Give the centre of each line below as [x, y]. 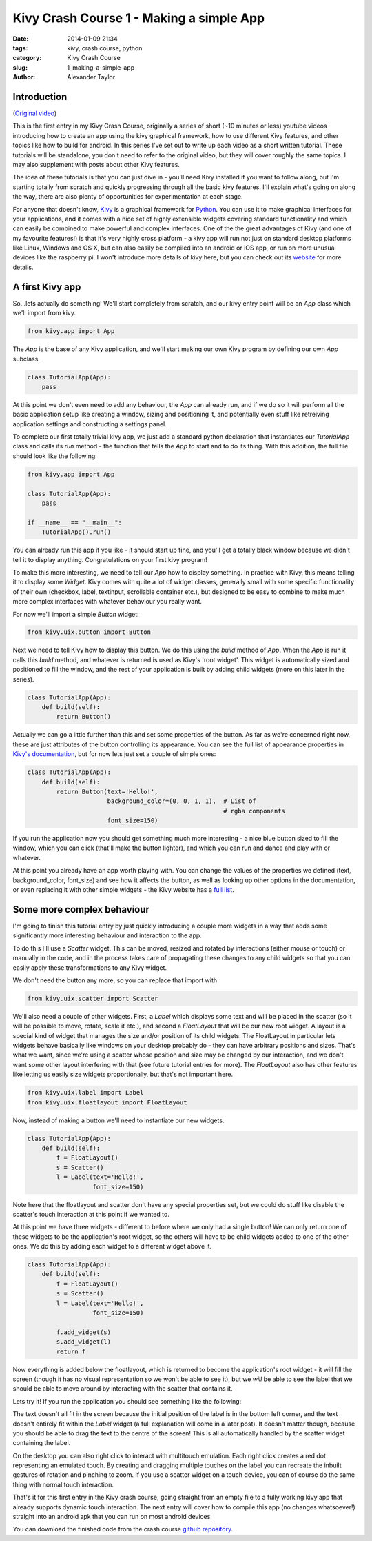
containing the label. [42, 1443]
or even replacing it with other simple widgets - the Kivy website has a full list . [123, 890]
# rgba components [254, 811]
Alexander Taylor [91, 77]
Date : [21, 39]
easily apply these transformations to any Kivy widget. [90, 967]
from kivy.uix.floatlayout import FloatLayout [107, 1102]
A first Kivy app [47, 287]
